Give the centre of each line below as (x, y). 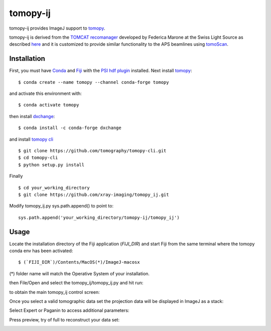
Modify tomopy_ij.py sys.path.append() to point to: (61, 206)
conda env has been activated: (41, 251)
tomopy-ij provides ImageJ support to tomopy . (57, 28)
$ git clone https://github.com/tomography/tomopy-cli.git (92, 150)
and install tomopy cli (31, 139)
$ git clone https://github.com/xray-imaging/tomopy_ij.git (94, 194)
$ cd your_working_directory (54, 188)
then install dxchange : (32, 116)
